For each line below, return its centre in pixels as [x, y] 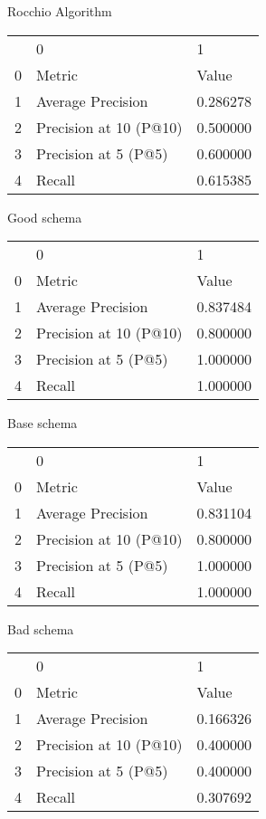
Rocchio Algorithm [60, 11]
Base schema [43, 423]
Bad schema [41, 629]
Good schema [45, 217]
